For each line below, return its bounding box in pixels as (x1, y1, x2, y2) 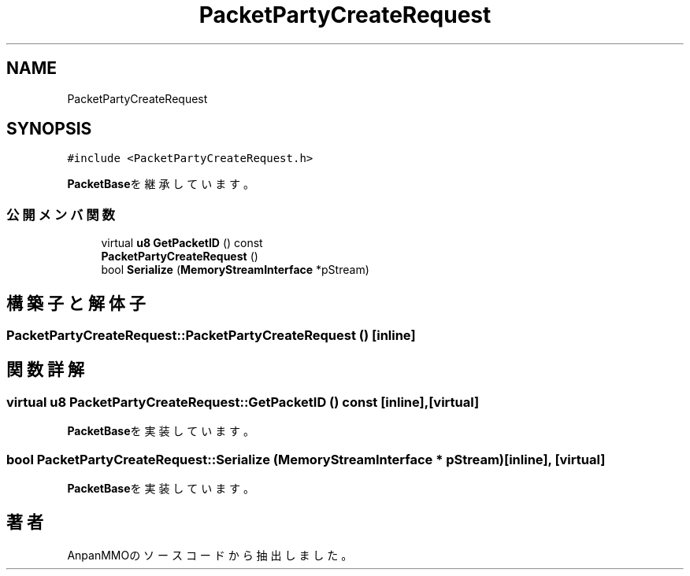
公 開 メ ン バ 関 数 (6, 206, 115, 223)
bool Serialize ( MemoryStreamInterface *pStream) (101, 263, 369, 277)
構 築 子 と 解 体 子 (6, 293, 146, 313)
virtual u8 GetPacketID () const (101, 236, 263, 250)
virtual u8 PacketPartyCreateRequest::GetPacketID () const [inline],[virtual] (6, 393, 480, 410)
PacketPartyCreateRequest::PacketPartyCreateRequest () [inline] (6, 327, 416, 344)
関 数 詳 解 (6, 360, 84, 380)
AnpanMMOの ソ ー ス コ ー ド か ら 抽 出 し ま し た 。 (67, 548, 353, 562)
